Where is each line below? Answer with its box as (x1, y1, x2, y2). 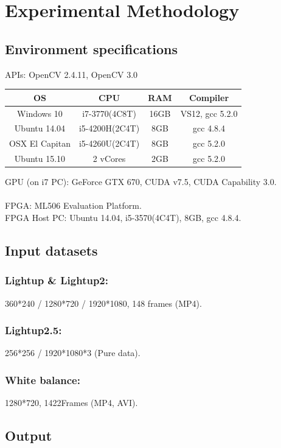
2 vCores (92, 152, 126, 165)
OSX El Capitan (9, 137, 71, 150)
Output (5, 426, 52, 445)
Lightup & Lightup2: (5, 273, 108, 288)
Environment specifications (5, 39, 178, 58)
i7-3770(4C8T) (82, 107, 136, 119)
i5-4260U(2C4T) (78, 137, 140, 150)
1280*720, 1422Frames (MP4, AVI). (5, 396, 138, 409)
